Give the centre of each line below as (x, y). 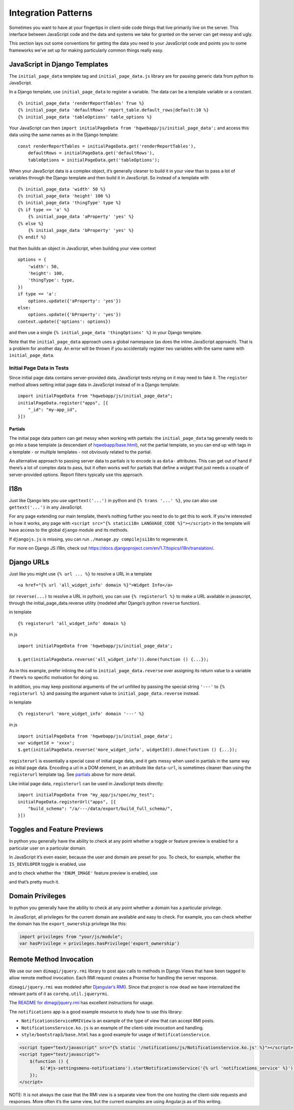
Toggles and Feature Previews (56, 830)
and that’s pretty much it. (34, 882)
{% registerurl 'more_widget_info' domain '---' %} (81, 713)
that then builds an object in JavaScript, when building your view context (83, 248)
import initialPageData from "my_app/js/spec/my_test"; (86, 795)
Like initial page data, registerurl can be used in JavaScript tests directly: (86, 783)
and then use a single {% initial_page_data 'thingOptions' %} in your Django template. (106, 333)
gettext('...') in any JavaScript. (46, 507)
